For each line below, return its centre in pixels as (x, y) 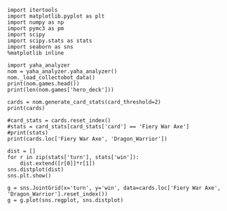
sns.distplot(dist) (36, 170)
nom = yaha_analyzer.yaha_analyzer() (62, 72)
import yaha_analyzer (39, 65)
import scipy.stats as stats (50, 41)
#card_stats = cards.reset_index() (59, 121)
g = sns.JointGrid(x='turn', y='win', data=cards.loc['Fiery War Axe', (114, 188)
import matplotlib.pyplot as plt (56, 16)
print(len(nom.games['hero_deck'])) (61, 90)
